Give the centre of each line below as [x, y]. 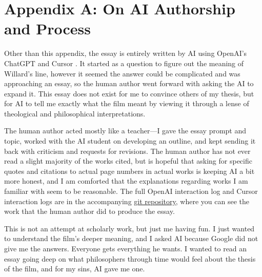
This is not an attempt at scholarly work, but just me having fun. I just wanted [129, 228]
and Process [47, 28]
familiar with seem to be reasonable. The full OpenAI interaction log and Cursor [131, 191]
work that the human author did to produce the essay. [89, 211]
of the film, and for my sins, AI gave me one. [75, 269]
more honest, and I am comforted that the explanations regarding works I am [126, 181]
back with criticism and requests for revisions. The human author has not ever [127, 151]
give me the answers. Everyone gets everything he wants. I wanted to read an [126, 248]
